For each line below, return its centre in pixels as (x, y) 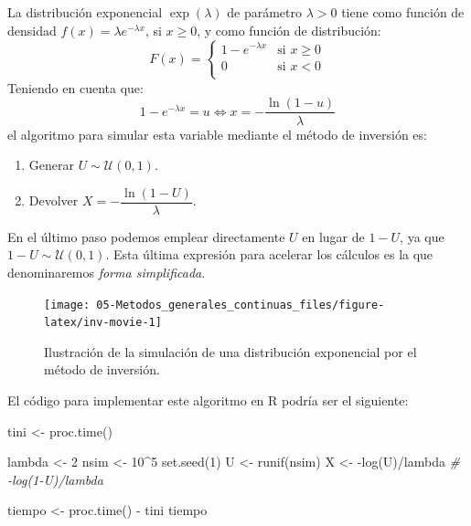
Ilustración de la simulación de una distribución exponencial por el (230, 351)
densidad (32, 30)
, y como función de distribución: (289, 30)
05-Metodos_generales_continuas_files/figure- (241, 305)
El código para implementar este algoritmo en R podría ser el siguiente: (208, 400)
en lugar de (333, 236)
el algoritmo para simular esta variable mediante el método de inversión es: (217, 134)
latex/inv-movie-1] (103, 323)
